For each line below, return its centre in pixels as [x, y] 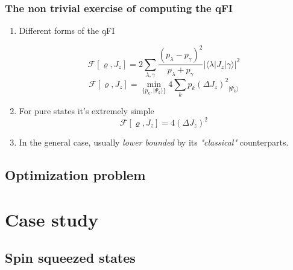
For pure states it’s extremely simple [87, 110]
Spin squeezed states [70, 258]
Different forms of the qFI [67, 31]
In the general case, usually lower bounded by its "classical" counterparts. [154, 142]
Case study [52, 219]
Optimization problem [75, 174]
